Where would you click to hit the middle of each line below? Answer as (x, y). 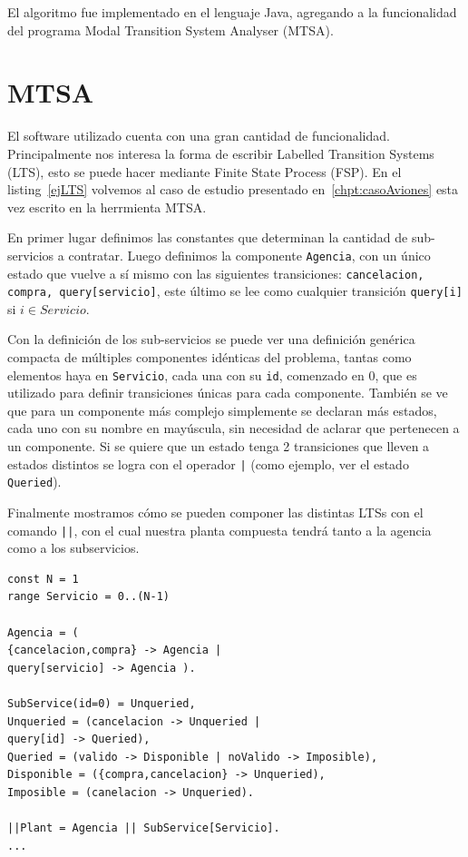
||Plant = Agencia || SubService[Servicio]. (144, 828)
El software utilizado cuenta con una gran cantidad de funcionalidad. (199, 136)
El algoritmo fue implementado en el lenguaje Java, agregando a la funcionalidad (232, 12)
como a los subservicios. (73, 548)
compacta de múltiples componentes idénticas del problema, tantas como (210, 357)
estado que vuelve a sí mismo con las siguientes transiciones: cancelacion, (216, 273)
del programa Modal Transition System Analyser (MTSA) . (171, 30)
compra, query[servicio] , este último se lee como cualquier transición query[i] (235, 291)
